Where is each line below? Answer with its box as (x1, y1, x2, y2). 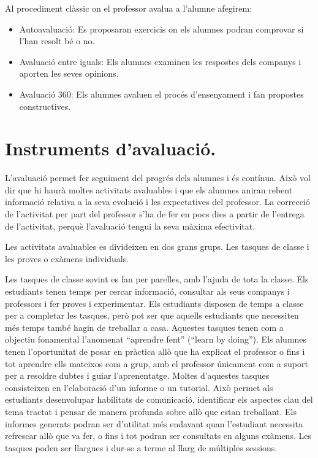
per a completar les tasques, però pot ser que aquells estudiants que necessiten (5, 309, 299, 322)
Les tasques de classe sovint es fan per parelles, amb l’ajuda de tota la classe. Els (5, 273, 309, 285)
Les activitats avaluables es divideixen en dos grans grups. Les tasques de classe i (5, 240, 309, 253)
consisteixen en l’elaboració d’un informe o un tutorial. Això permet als (5, 381, 273, 394)
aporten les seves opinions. (19, 67, 119, 80)
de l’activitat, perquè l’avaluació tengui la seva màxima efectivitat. (5, 219, 256, 232)
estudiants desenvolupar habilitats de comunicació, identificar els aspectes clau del (5, 393, 313, 406)
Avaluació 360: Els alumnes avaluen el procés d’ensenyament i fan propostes (19, 87, 304, 100)
